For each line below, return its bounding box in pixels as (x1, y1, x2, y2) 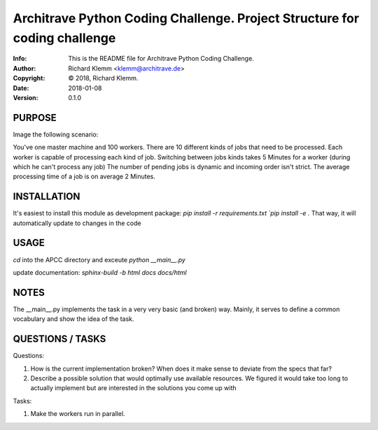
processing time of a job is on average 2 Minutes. (13, 172, 155, 181)
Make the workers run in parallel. (30, 410, 125, 418)
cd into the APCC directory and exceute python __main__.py (13, 255, 185, 264)
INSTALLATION (13, 191, 80, 203)
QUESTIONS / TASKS (13, 333, 106, 345)
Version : (13, 93, 38, 101)
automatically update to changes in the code (13, 219, 141, 227)
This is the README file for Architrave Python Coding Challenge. (68, 55, 255, 63)
